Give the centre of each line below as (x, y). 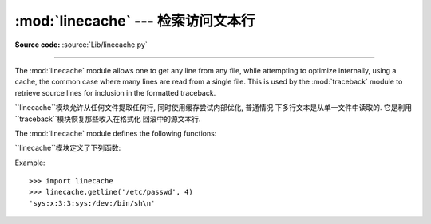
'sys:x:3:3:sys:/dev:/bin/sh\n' (92, 203)
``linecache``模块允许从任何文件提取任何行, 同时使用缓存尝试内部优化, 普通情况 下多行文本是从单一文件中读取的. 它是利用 (214, 108)
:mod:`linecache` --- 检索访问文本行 (135, 21)
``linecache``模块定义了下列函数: (68, 148)
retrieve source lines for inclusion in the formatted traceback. (115, 92)
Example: (30, 163)
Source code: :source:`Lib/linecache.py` (81, 45)
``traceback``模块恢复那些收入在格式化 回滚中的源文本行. (108, 119)
